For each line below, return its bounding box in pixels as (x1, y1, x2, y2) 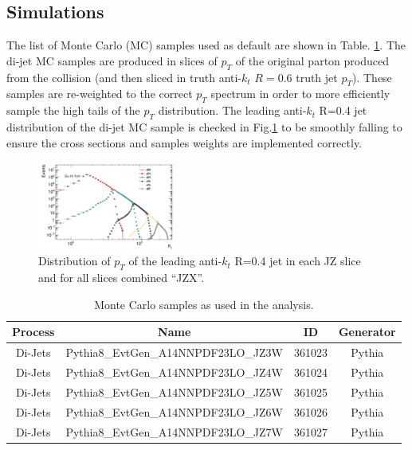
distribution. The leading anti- (158, 102, 307, 119)
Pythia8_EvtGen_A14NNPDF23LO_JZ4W (65, 364, 283, 381)
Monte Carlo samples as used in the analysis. (94, 295, 314, 312)
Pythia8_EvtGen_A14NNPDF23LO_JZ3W (65, 344, 283, 361)
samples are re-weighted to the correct (6, 85, 193, 102)
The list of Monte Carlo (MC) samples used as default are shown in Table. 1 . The (6, 37, 406, 53)
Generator (338, 323, 396, 340)
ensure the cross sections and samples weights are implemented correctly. (6, 134, 363, 151)
